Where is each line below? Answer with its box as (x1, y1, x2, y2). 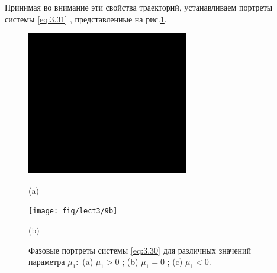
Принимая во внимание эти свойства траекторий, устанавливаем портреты (5, 1, 273, 13)
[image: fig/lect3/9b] (28, 207, 118, 216)
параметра (28, 255, 65, 268)
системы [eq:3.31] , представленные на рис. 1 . (5, 12, 167, 25)
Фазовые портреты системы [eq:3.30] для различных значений (28, 243, 252, 256)
